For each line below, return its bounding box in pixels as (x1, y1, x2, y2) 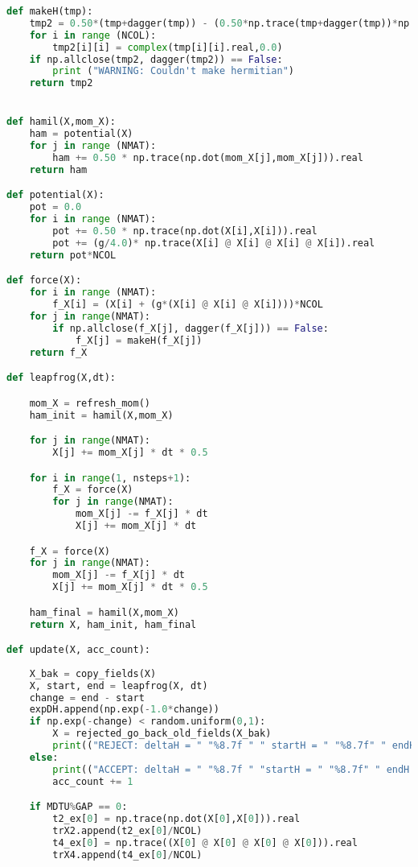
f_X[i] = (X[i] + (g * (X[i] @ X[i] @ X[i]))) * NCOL (52, 299, 323, 311)
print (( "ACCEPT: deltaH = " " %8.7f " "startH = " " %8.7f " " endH (52, 763, 410, 775)
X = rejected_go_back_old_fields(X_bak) (52, 728, 272, 740)
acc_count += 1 (52, 775, 133, 787)
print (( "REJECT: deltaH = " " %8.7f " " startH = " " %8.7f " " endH (52, 740, 416, 752)
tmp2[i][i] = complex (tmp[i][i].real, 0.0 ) (52, 41, 283, 53)
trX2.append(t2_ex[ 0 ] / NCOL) (52, 825, 203, 836)
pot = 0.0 (29, 201, 82, 213)
